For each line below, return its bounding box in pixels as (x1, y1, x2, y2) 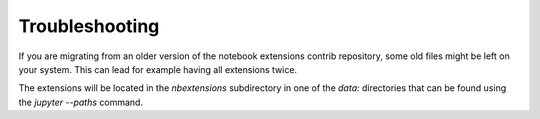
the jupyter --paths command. (18, 96, 144, 108)
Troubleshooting (18, 15, 160, 37)
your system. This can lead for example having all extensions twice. (18, 63, 298, 75)
